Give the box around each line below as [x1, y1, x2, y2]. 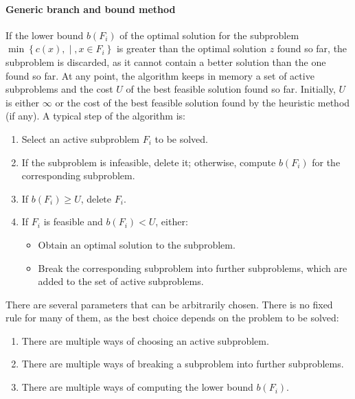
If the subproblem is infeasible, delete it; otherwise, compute [21, 155, 276, 169]
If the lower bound [5, 27, 84, 42]
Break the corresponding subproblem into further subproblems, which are [38, 260, 347, 275]
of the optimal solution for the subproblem [119, 27, 299, 42]
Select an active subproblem [21, 131, 140, 146]
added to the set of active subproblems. [38, 274, 204, 288]
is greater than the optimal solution [116, 41, 266, 56]
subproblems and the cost [5, 82, 113, 96]
